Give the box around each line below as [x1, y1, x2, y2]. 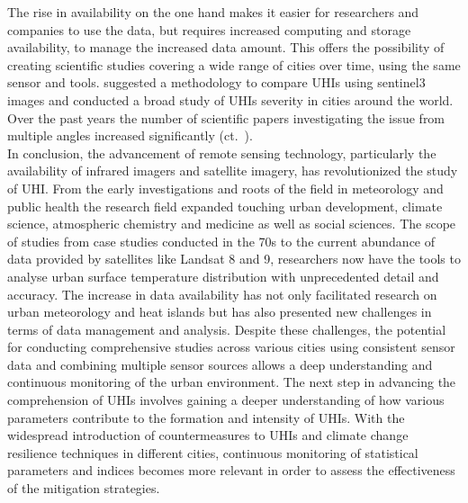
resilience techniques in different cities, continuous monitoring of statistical [7, 443, 418, 462]
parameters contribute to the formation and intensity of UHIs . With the [7, 408, 405, 427]
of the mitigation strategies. [7, 479, 160, 498]
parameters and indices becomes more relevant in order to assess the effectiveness [7, 461, 455, 480]
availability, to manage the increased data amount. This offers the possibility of [7, 38, 445, 57]
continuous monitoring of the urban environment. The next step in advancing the [7, 373, 456, 391]
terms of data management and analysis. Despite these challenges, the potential [7, 319, 446, 338]
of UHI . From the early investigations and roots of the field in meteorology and [7, 178, 444, 197]
